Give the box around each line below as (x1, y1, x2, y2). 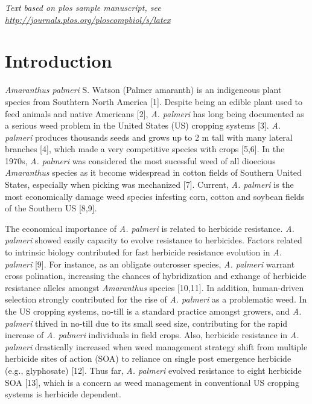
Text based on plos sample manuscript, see (5, 1, 161, 13)
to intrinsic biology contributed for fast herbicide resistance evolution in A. (5, 246, 282, 258)
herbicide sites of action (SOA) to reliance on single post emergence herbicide (5, 352, 291, 365)
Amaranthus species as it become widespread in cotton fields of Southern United (5, 166, 302, 179)
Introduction (5, 48, 112, 73)
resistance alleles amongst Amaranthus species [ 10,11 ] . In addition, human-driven (5, 281, 304, 293)
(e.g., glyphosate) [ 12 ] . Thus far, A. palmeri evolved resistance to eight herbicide (5, 364, 302, 376)
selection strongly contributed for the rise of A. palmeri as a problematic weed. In (5, 293, 307, 306)
